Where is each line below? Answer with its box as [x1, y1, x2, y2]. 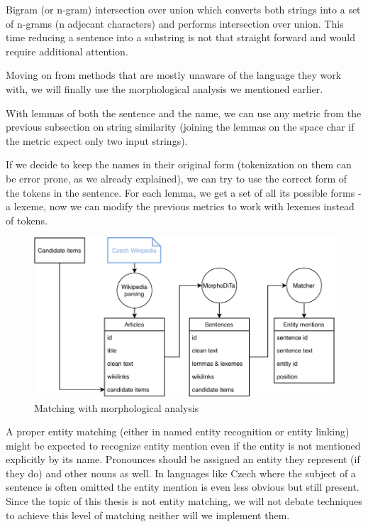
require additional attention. [6, 43, 128, 58]
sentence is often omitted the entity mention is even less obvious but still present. [6, 479, 359, 494]
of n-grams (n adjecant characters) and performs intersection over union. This [6, 16, 344, 31]
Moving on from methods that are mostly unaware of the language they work [6, 67, 342, 82]
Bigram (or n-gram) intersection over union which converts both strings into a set [6, 2, 361, 16]
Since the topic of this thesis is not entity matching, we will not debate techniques [6, 494, 362, 509]
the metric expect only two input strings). [6, 133, 188, 148]
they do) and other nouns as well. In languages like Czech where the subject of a [6, 465, 356, 480]
